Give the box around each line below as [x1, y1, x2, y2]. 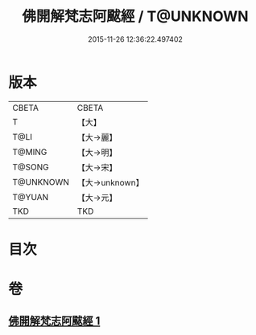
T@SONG [12, 161, 50, 173]
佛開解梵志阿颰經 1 [8, 314, 101, 328]
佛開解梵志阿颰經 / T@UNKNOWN [22, 7, 249, 26]
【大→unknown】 [76, 177, 144, 188]
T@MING [12, 146, 47, 157]
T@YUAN [12, 191, 49, 202]
